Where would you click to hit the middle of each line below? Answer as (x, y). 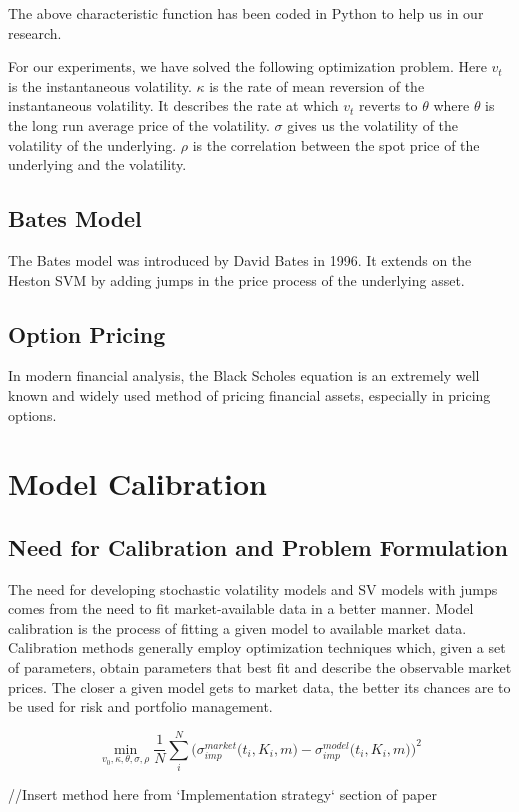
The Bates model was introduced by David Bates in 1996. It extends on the (240, 259)
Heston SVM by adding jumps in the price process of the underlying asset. (236, 279)
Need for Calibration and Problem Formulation (258, 546)
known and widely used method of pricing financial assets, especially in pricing (249, 394)
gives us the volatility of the (373, 124)
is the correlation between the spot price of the (336, 144)
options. (32, 414)
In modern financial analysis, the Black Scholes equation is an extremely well (244, 375)
